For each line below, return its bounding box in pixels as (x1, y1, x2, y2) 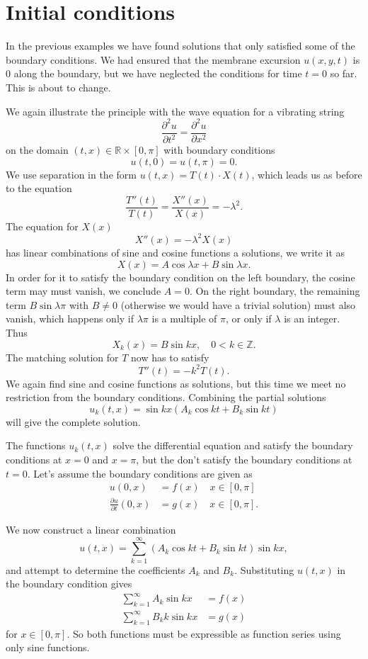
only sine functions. (6, 640, 90, 655)
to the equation (6, 181, 72, 196)
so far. (330, 66, 357, 81)
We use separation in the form (6, 167, 137, 181)
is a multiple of (151, 311, 217, 326)
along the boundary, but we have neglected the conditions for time (13, 66, 302, 81)
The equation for (6, 218, 79, 233)
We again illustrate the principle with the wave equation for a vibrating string (6, 103, 345, 118)
